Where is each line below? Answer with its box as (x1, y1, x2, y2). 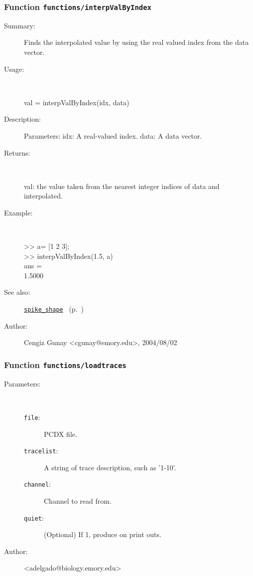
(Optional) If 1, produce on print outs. (44, 529, 161, 540)
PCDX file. (44, 428, 77, 439)
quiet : (24, 512, 44, 523)
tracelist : (24, 445, 58, 456)
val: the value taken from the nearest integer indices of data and (24, 181, 220, 191)
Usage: (4, 63, 24, 74)
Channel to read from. (44, 496, 112, 506)
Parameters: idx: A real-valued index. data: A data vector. (24, 130, 202, 141)
